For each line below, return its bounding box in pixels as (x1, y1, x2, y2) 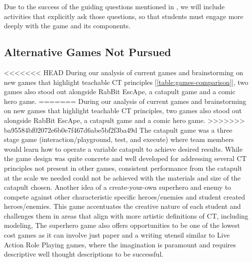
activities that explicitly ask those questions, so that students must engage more (4, 11, 244, 21)
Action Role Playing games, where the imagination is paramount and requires (4, 239, 236, 249)
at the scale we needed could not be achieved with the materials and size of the (4, 172, 241, 182)
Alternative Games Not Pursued (4, 44, 171, 60)
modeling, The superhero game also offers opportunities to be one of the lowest (4, 220, 240, 230)
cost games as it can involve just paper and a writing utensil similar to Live (4, 230, 230, 240)
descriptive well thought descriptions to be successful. (4, 249, 164, 259)
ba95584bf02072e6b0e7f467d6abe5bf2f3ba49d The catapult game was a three (4, 124, 233, 135)
